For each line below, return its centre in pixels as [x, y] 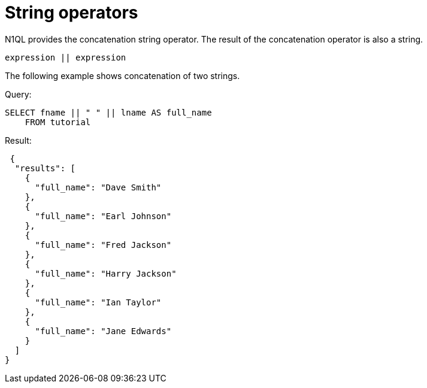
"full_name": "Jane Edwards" [103, 331]
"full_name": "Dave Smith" [98, 187]
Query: [18, 94]
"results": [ [45, 168]
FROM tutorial [58, 122]
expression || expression [66, 57]
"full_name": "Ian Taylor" [98, 302]
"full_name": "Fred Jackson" [103, 245]
